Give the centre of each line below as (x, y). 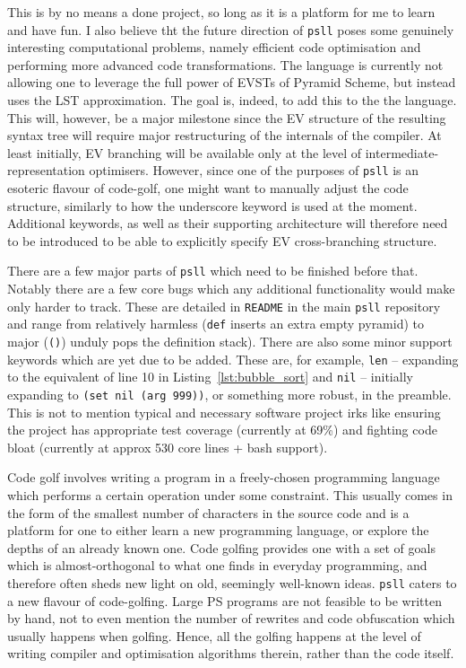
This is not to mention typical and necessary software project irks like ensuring (224, 412)
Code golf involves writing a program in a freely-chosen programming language (224, 477)
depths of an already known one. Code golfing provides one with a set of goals (221, 547)
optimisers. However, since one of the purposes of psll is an (254, 170)
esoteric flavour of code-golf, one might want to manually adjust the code (208, 188)
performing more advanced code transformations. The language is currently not (225, 64)
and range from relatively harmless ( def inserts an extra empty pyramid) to (216, 324)
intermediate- (402, 152)
